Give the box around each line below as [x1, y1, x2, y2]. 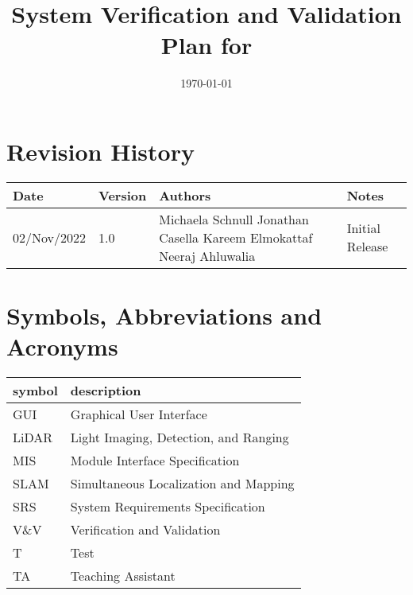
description [70, 381, 141, 400]
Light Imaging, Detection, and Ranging [70, 428, 289, 447]
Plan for [160, 29, 253, 61]
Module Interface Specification [70, 451, 240, 470]
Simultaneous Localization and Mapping [70, 474, 295, 493]
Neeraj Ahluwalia [159, 246, 256, 265]
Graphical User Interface [70, 405, 207, 424]
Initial [346, 219, 380, 238]
